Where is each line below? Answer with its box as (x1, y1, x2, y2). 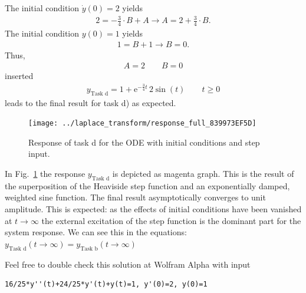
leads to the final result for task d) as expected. (5, 96, 176, 108)
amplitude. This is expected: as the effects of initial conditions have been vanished (5, 203, 302, 215)
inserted (5, 70, 34, 82)
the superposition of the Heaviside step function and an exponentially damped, (5, 179, 290, 192)
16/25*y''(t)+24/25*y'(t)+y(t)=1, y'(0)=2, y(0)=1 (5, 280, 208, 289)
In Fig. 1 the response (5, 167, 85, 180)
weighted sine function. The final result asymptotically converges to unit (5, 191, 266, 203)
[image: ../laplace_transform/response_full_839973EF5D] (28, 119, 256, 128)
